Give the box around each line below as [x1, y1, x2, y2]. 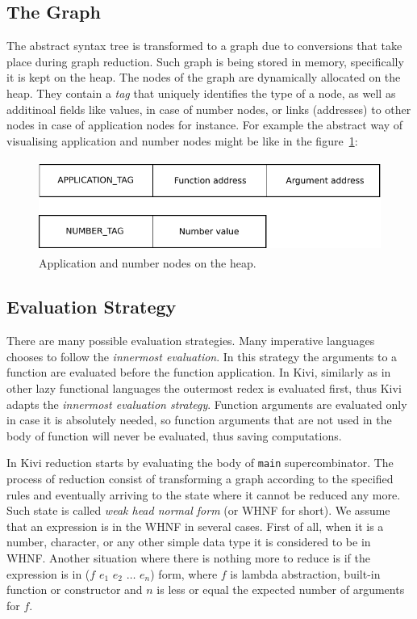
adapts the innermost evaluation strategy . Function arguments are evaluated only [6, 395, 407, 412]
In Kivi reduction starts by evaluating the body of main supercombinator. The [6, 454, 394, 471]
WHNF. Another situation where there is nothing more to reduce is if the [6, 549, 370, 566]
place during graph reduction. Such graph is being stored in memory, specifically [6, 53, 404, 69]
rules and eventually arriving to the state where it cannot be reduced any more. [6, 486, 401, 503]
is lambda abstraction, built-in [230, 565, 381, 582]
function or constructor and [6, 581, 143, 598]
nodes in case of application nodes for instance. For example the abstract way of [6, 116, 403, 133]
